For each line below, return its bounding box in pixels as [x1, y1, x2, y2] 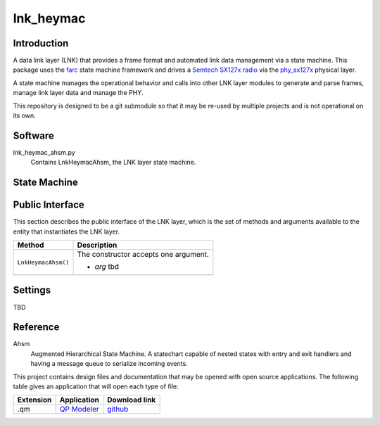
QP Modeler [59, 405, 100, 414]
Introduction [13, 37, 69, 49]
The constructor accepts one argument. [77, 250, 209, 260]
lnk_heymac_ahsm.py [13, 148, 75, 156]
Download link [106, 395, 156, 405]
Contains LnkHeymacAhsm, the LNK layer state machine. [30, 158, 196, 167]
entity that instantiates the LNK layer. [13, 227, 120, 236]
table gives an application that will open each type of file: [13, 382, 179, 391]
